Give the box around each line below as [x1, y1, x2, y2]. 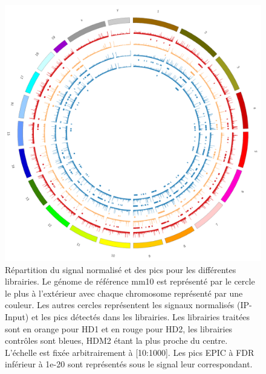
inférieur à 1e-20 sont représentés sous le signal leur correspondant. [5, 358, 253, 370]
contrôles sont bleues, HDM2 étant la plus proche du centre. [5, 334, 228, 347]
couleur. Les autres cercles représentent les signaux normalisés [5, 298, 235, 311]
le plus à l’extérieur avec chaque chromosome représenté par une [5, 286, 243, 299]
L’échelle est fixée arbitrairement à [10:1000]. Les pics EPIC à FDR [5, 346, 255, 358]
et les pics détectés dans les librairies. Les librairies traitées [31, 310, 250, 323]
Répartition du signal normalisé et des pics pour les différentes [5, 263, 236, 276]
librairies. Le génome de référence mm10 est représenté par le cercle [5, 275, 255, 288]
